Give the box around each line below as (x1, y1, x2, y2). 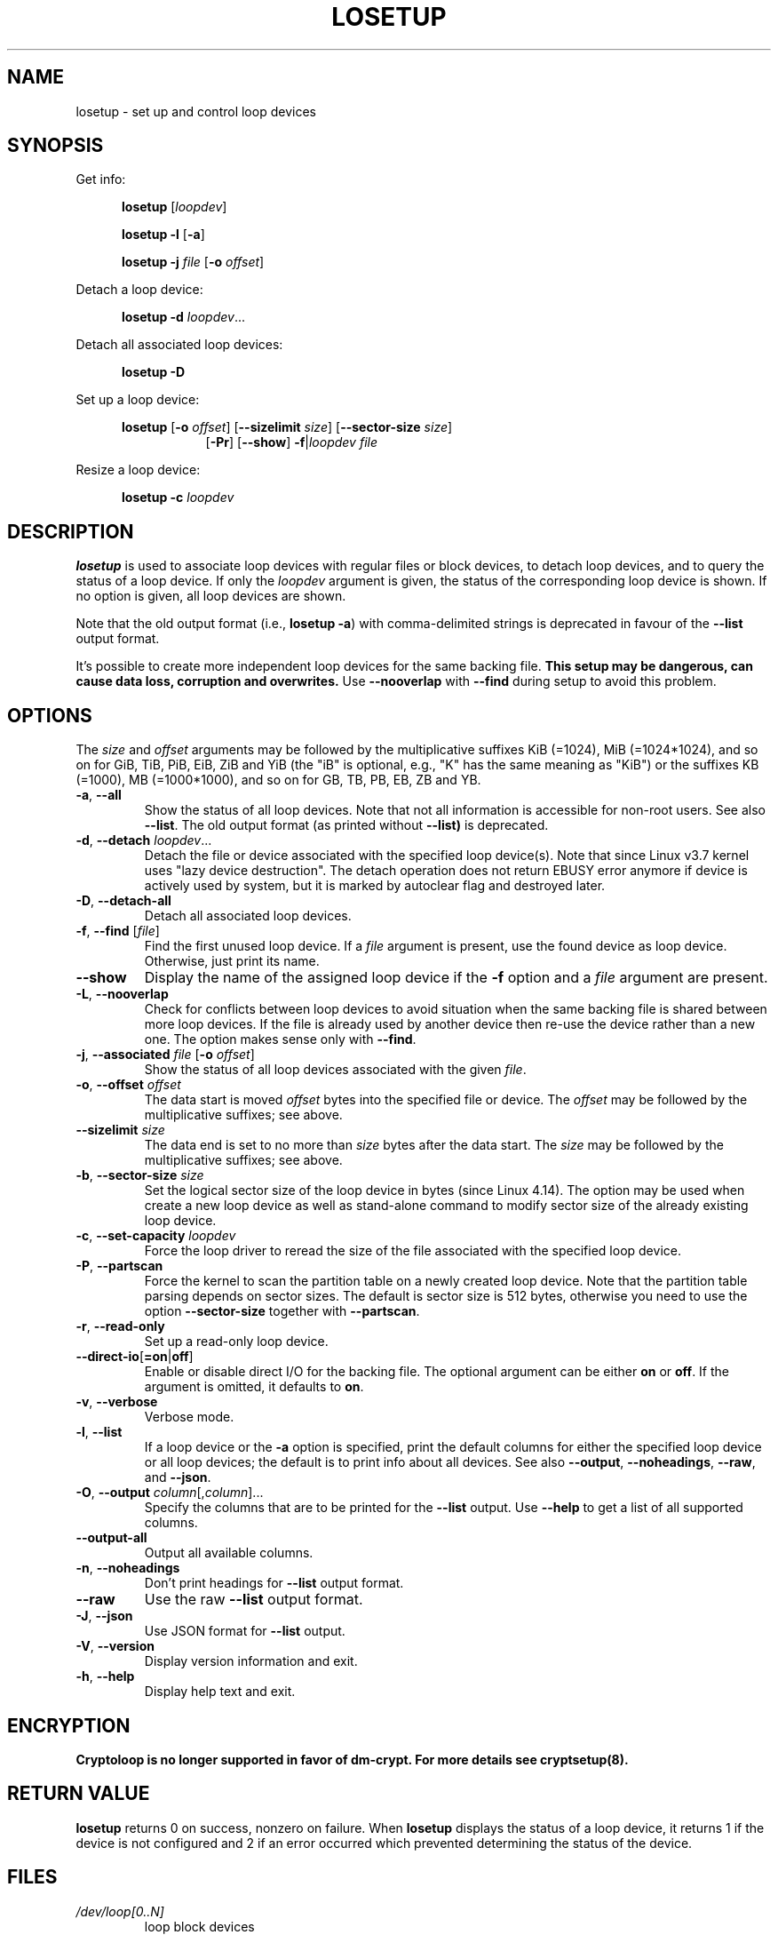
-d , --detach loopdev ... (75, 832, 212, 848)
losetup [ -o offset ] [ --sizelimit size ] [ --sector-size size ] (122, 419, 453, 435)
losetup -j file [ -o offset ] (122, 254, 265, 270)
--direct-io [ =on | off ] (75, 1349, 194, 1365)
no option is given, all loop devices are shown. (75, 588, 346, 604)
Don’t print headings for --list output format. (144, 1575, 404, 1591)
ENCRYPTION (7, 1714, 131, 1737)
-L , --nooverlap (75, 986, 169, 1002)
